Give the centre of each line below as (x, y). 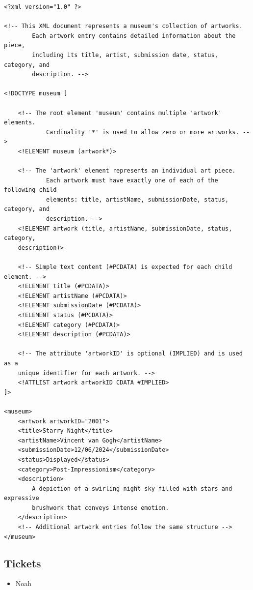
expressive (22, 498)
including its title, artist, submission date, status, (125, 55)
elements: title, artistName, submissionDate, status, (137, 199)
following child (30, 190)
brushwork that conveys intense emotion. (101, 508)
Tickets (23, 563)
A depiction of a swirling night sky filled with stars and (132, 488)
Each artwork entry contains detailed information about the (134, 36)
